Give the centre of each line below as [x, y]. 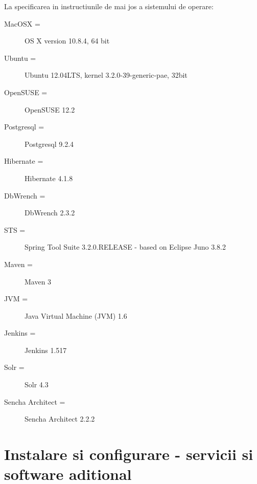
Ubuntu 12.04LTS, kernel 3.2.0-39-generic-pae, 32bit [106, 75]
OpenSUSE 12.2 [50, 109]
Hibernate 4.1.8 [49, 178]
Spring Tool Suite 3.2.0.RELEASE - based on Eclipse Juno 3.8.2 [125, 247]
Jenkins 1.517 [46, 350]
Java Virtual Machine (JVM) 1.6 [76, 315]
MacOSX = [22, 23]
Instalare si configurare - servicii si [129, 454]
